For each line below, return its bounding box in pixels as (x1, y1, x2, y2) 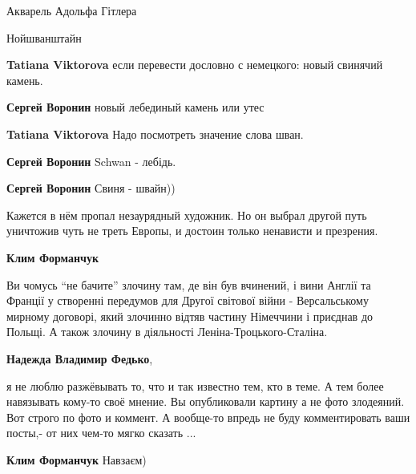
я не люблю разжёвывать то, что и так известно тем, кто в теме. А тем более (6, 377, 384, 394)
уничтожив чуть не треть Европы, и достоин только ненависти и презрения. (6, 222, 378, 239)
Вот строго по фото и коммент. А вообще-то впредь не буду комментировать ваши (6, 408, 410, 425)
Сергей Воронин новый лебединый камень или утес (6, 99, 265, 115)
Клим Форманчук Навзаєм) (6, 451, 147, 468)
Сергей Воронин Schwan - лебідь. (6, 152, 176, 169)
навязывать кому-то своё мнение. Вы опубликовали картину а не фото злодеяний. (6, 393, 405, 410)
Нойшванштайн (6, 29, 82, 46)
